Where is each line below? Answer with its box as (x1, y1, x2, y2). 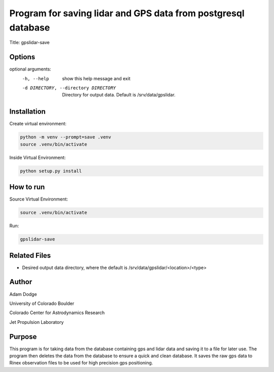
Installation (9, 107, 46, 116)
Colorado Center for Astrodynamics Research (9, 310, 105, 316)
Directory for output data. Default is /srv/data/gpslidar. (62, 92, 176, 98)
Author (9, 278, 32, 286)
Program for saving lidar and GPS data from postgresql (9, 8, 245, 19)
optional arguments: (9, 66, 52, 72)
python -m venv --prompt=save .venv (20, 134, 112, 140)
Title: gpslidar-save (9, 40, 50, 46)
